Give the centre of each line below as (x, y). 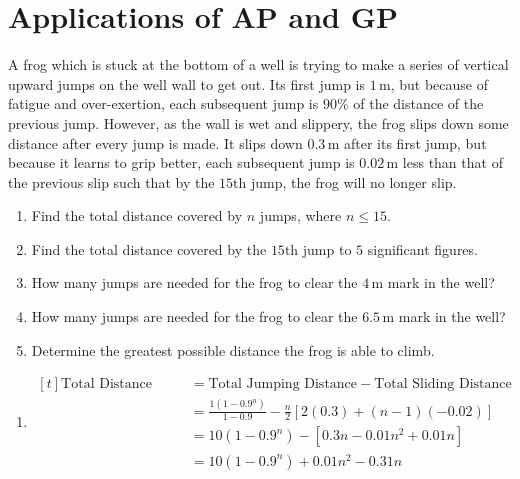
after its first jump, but (415, 142)
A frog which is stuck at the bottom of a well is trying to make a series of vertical (258, 64)
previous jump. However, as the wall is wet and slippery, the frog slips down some (258, 122)
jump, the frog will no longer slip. (353, 181)
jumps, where (300, 215)
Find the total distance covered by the (149, 248)
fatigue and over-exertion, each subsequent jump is (163, 103)
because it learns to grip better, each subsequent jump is (181, 162)
